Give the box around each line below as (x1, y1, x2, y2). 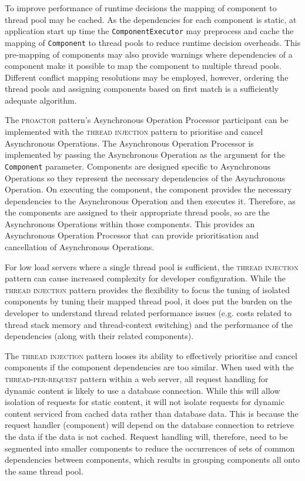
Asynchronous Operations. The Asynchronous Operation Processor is (5, 137, 254, 149)
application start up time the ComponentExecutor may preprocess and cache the (5, 25, 294, 37)
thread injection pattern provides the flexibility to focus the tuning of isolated (5, 283, 290, 296)
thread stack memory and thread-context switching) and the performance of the (5, 318, 293, 330)
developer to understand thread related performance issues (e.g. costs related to (5, 307, 291, 319)
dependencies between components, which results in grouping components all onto (5, 453, 300, 466)
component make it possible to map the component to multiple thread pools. (5, 59, 281, 72)
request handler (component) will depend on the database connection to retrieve (5, 419, 294, 431)
